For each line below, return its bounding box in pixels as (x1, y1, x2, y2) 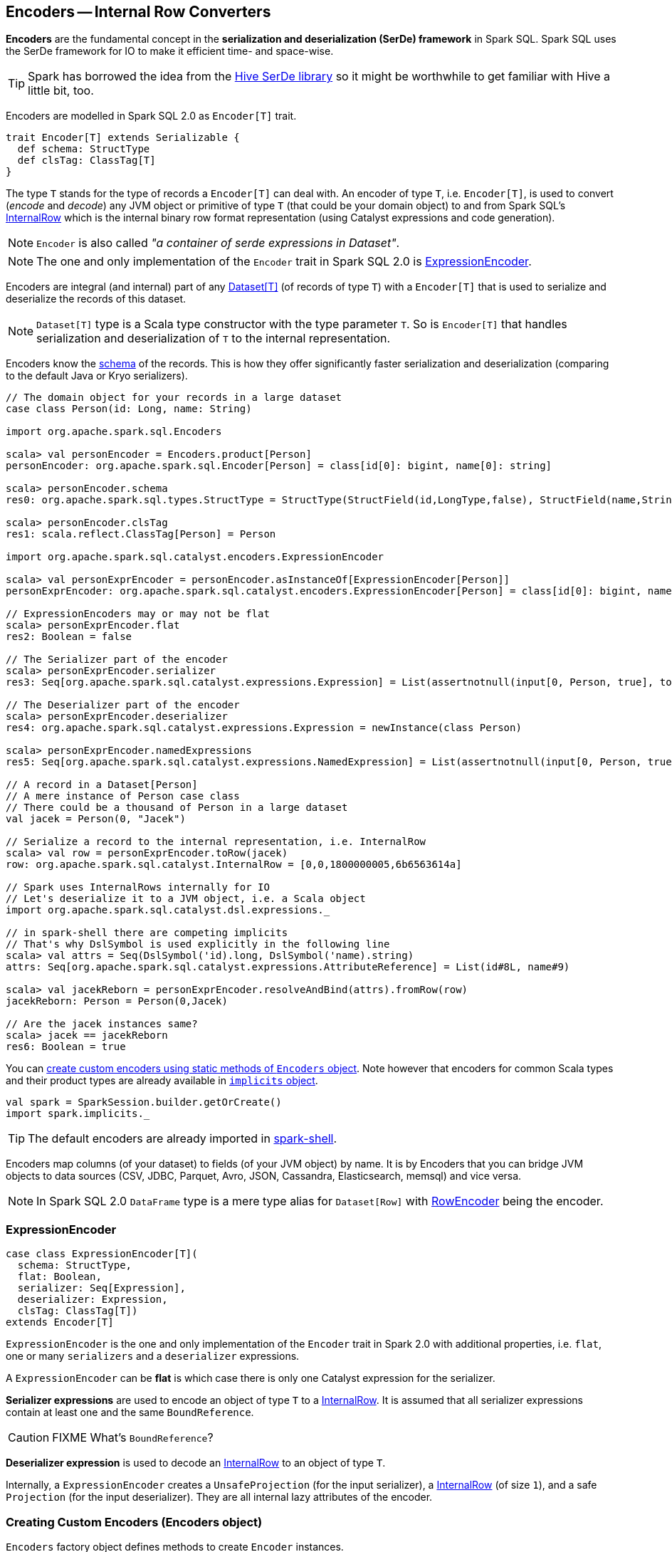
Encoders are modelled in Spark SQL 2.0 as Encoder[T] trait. (6, 110, 297, 122)
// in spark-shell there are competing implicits (6, 927, 288, 939)
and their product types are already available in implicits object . (6, 1074, 318, 1087)
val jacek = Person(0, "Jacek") (6, 813, 186, 825)
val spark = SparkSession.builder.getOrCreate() (6, 1096, 282, 1108)
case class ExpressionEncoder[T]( (6, 1248, 198, 1260)
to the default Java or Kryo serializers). (6, 369, 188, 382)
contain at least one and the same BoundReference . (6, 1406, 254, 1419)
